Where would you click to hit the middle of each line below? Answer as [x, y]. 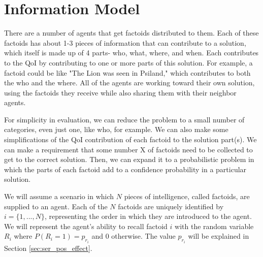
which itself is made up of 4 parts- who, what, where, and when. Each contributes [131, 53]
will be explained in [219, 236]
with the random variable [214, 226]
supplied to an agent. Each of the [56, 206]
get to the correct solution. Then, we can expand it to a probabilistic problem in [129, 159]
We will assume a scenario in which [59, 196]
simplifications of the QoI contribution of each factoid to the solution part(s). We [130, 139]
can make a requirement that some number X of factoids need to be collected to [128, 149]
